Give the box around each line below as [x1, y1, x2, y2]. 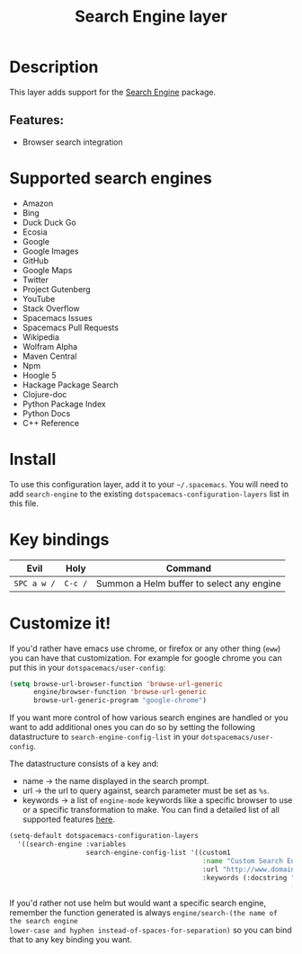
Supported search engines [9, 168, 213, 188]
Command [165, 562, 212, 575]
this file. [9, 497, 39, 509]
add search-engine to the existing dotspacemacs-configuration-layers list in [9, 488, 289, 499]
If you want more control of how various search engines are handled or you [9, 712, 289, 723]
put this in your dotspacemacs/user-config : [9, 662, 166, 673]
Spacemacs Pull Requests [22, 322, 120, 333]
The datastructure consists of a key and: [9, 758, 159, 770]
